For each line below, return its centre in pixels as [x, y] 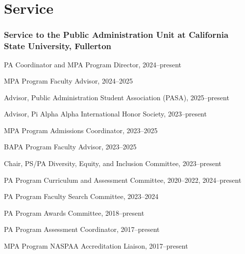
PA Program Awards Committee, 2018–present [74, 212]
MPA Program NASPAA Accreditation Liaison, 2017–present [96, 246]
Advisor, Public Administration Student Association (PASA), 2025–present [117, 97]
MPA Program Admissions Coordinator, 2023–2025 [81, 130]
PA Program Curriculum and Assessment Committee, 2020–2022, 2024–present [123, 180]
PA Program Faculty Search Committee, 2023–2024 [81, 196]
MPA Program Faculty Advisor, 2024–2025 [68, 81]
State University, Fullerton [58, 46]
